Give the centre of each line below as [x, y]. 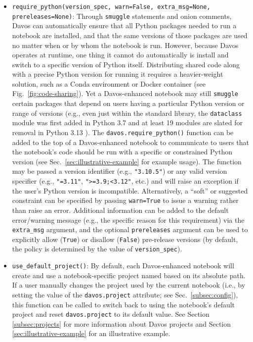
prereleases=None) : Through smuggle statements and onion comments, [122, 16]
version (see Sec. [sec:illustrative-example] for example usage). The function [127, 161]
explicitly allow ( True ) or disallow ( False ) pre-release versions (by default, [125, 239]
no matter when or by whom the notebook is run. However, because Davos [125, 45]
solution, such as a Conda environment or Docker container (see [109, 83]
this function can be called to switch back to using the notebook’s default [124, 304]
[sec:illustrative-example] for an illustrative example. [91, 333]
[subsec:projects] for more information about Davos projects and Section [121, 323]
